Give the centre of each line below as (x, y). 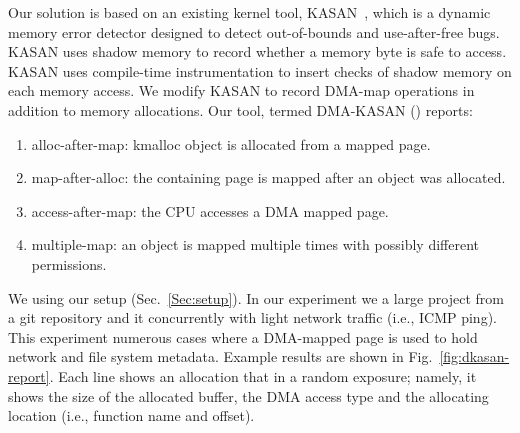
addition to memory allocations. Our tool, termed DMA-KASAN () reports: (240, 109)
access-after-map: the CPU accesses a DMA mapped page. (210, 210)
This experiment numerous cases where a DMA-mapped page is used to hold (243, 336)
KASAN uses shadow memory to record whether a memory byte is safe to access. (257, 51)
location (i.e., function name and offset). (131, 415)
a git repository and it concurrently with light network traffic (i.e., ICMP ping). (252, 317)
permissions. (69, 263)
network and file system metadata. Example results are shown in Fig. (220, 356)
